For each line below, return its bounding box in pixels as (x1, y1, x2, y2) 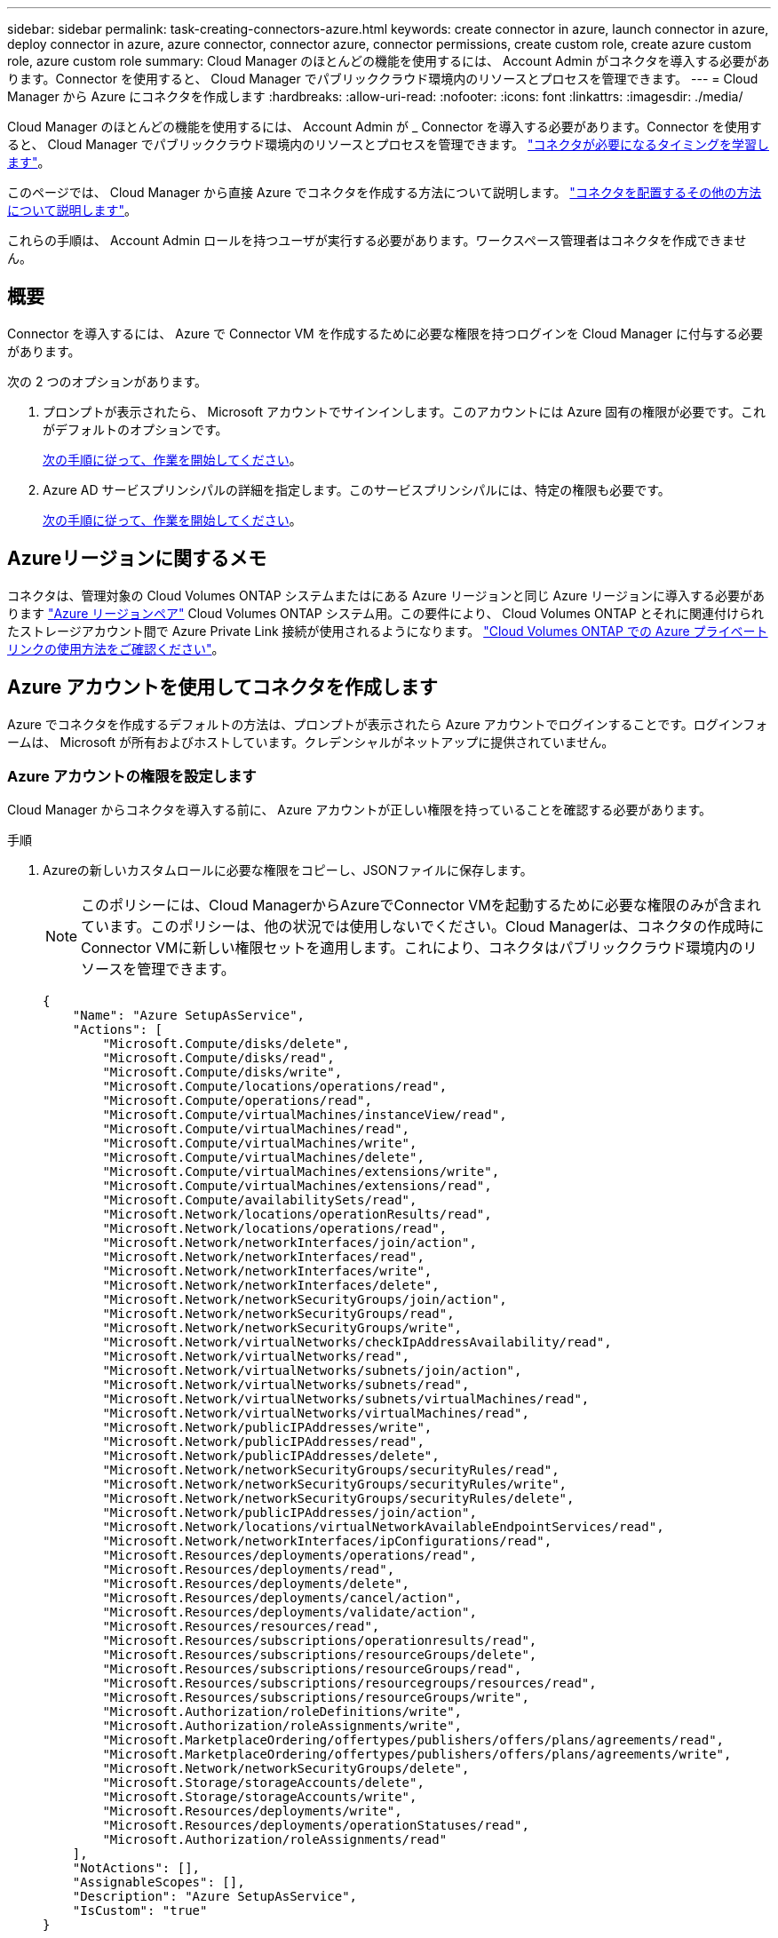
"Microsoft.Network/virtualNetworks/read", (102, 1349, 410, 1364)
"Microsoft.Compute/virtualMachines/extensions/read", (102, 1179, 492, 1194)
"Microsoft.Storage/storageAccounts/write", (102, 1790, 417, 1805)
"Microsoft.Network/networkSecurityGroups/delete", (102, 1761, 470, 1776)
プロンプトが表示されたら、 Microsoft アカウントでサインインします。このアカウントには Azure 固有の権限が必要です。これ (43, 403, 766, 419)
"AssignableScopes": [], (72, 1875, 245, 1890)
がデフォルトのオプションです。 (43, 421, 228, 437)
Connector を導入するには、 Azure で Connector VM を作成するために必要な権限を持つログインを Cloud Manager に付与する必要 (7, 325, 763, 341)
